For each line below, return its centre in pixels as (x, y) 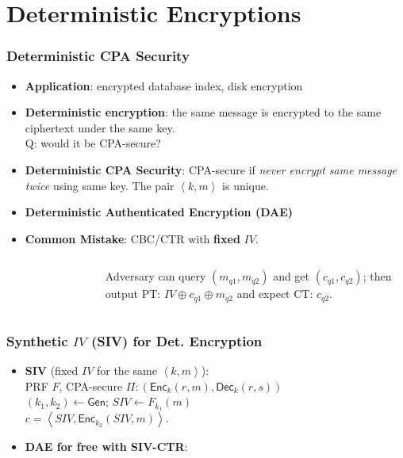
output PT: (133, 294)
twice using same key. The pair (100, 185)
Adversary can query (155, 276)
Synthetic (37, 340)
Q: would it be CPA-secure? (93, 143)
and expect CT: (275, 294)
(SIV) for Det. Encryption (177, 340)
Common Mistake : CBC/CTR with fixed (132, 238)
